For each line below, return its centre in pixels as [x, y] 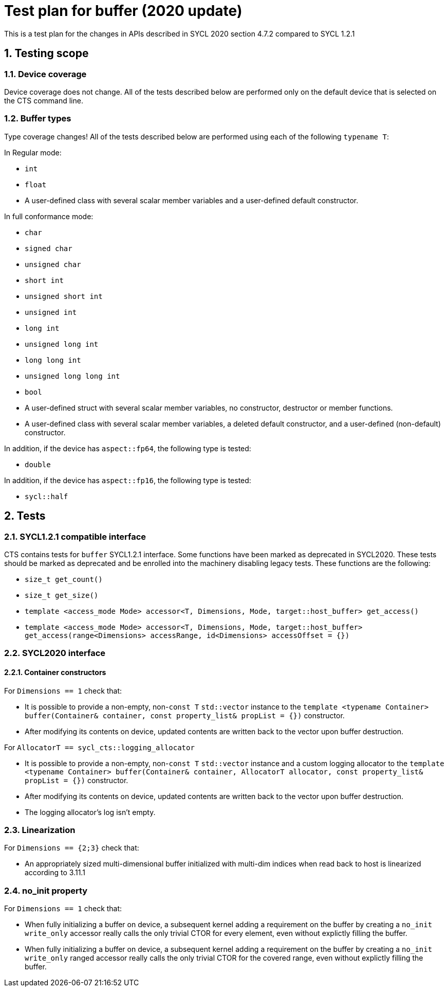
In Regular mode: [33, 152]
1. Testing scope [46, 54]
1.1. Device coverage [45, 74]
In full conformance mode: [49, 216]
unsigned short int [64, 296]
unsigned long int [62, 344]
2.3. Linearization [40, 830]
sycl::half [46, 496]
